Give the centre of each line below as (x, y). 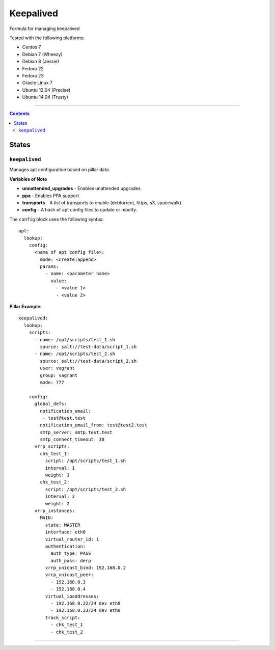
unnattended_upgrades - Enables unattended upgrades (81, 188)
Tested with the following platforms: (47, 38)
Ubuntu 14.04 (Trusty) (45, 97)
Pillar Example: (25, 307)
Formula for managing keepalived (45, 29)
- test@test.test (64, 418)
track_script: (63, 617)
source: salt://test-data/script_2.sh (88, 361)
